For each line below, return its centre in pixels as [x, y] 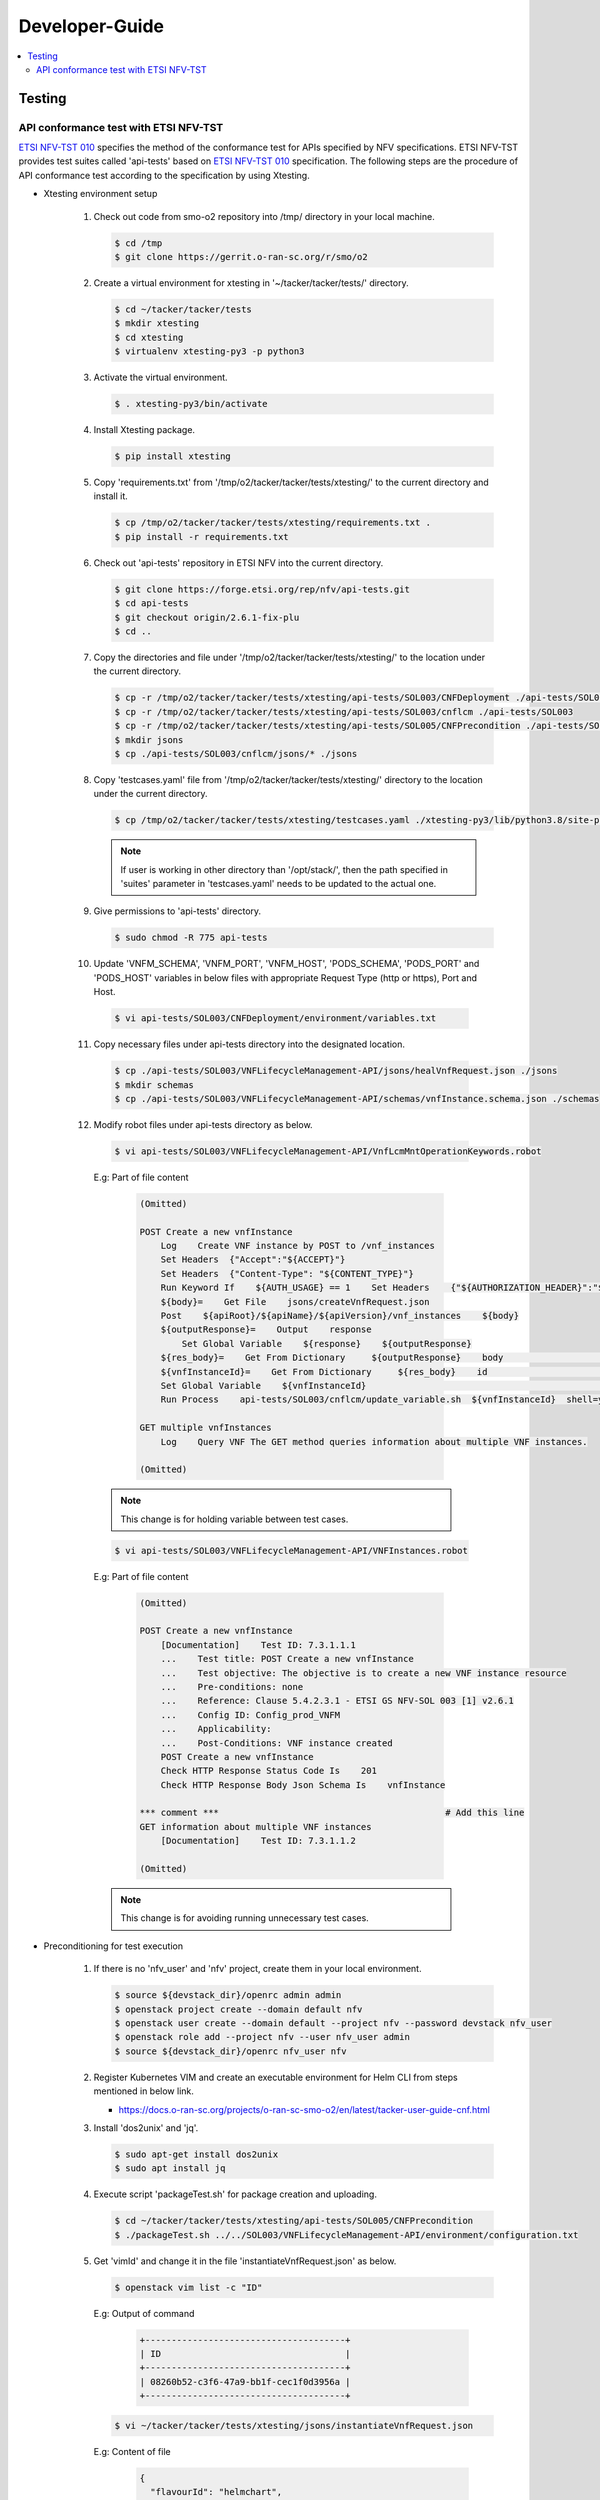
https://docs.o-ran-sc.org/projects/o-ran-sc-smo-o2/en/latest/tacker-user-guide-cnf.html [304, 2109]
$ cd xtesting [149, 337]
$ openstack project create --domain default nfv [238, 2009]
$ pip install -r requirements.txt [201, 536]
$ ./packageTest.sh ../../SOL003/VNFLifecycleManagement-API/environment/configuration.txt [346, 2234]
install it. [111, 496]
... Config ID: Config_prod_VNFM [250, 1714]
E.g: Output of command [144, 2313]
